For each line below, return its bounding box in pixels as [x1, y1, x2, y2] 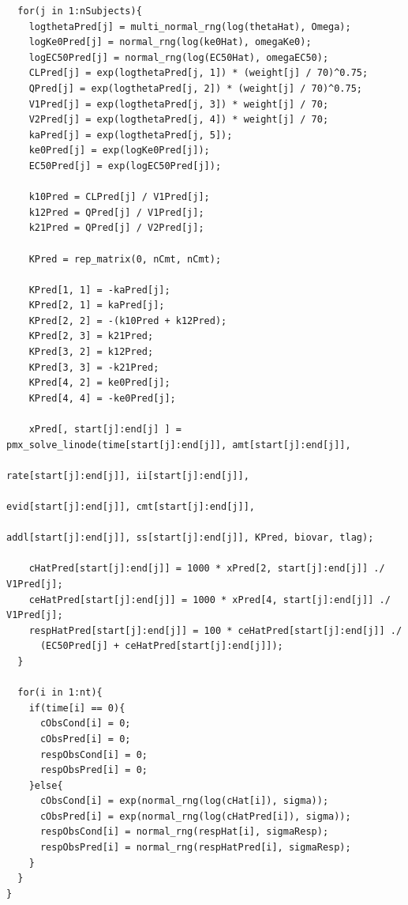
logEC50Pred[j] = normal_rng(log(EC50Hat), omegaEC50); [28, 51, 329, 63]
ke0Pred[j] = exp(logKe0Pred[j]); [28, 145, 210, 156]
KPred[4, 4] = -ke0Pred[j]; [28, 392, 176, 404]
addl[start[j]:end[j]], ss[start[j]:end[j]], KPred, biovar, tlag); [6, 532, 374, 544]
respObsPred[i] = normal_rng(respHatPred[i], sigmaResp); [39, 842, 351, 854]
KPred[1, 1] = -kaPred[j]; [28, 284, 170, 296]
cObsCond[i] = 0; [39, 718, 131, 730]
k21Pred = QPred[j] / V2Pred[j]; [28, 222, 204, 234]
